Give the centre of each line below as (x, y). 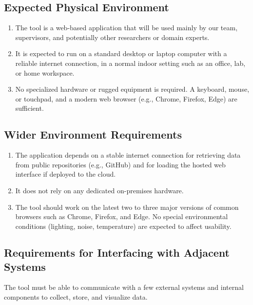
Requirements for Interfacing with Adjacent (117, 252)
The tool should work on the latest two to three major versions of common (127, 207)
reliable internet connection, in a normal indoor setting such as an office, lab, (130, 63)
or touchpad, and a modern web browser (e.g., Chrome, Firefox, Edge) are (126, 98)
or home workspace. (45, 72)
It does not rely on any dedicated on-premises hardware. (99, 190)
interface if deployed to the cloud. (66, 174)
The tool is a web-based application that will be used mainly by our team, (126, 28)
